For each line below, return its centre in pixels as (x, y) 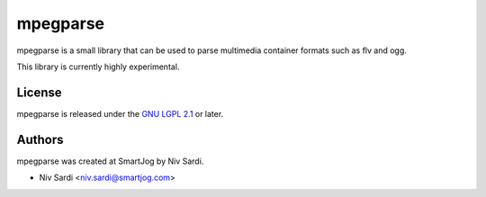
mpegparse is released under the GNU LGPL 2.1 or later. (120, 113)
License (39, 92)
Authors (40, 139)
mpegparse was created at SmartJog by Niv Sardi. (110, 161)
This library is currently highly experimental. (98, 67)
